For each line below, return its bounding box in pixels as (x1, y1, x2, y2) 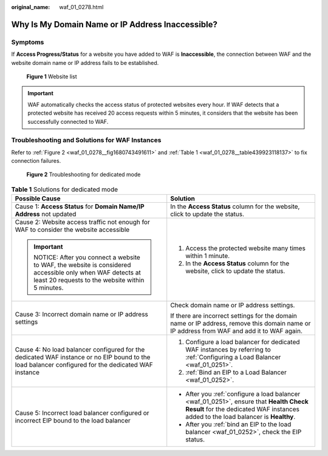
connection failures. (11, 157, 61, 165)
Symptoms (11, 38, 44, 46)
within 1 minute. (185, 252, 230, 260)
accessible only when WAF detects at (33, 268, 141, 277)
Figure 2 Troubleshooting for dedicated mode (26, 171, 141, 179)
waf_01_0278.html (59, 4, 104, 10)
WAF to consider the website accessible (15, 225, 130, 234)
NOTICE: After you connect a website (33, 253, 141, 262)
